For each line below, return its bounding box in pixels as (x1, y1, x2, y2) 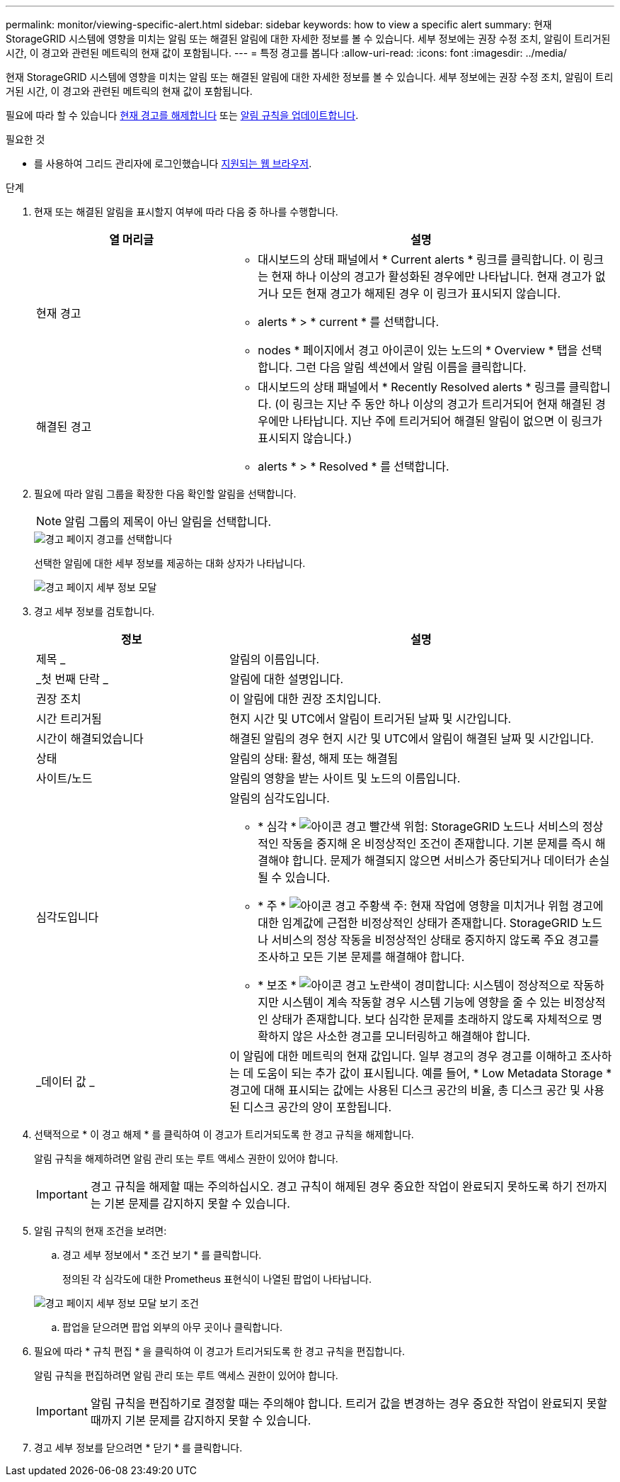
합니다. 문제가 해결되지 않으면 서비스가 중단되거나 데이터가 (292, 853, 586, 868)
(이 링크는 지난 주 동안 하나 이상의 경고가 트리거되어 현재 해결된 (275, 397, 592, 411)
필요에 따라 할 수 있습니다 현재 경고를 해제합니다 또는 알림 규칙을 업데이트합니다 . (6, 109, 359, 121)
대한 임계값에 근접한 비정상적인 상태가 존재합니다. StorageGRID (258, 916, 578, 930)
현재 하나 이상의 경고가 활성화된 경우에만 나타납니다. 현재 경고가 (271, 269, 592, 284)
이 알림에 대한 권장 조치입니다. (229, 692, 381, 706)
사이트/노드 (36, 771, 93, 785)
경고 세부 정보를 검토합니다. (34, 605, 155, 617)
